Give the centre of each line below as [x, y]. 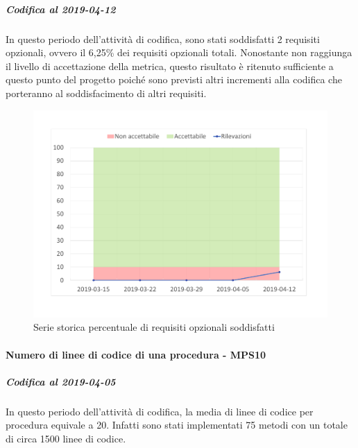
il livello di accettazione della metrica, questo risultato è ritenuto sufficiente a [170, 66]
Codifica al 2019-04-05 [61, 381]
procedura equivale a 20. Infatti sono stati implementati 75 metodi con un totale [177, 425]
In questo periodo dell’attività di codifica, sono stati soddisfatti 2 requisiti [163, 38]
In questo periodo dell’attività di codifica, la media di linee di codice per [160, 411]
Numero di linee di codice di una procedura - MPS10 [136, 354]
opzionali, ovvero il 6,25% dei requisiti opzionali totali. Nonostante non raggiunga [179, 52]
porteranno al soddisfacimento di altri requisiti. [106, 93]
